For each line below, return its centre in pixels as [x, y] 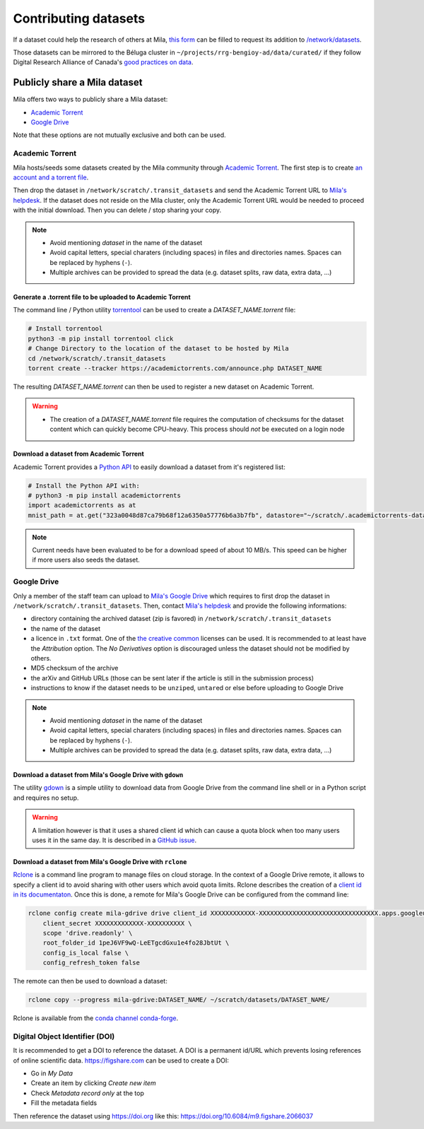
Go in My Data [52, 1073]
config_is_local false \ [86, 953]
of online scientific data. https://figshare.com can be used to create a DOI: [121, 1060]
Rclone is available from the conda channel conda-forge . [96, 1018]
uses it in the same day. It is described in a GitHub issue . [114, 840]
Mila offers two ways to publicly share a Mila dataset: [90, 100]
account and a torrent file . [51, 177]
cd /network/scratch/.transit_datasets [97, 358]
